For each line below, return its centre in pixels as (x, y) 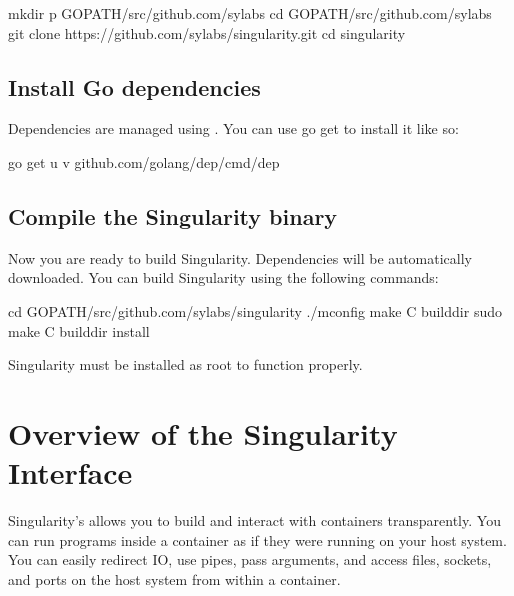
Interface (70, 472)
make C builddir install (79, 330)
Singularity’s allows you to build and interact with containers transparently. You (254, 520)
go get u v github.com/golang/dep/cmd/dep (144, 161)
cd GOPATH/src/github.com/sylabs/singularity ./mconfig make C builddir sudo (255, 310)
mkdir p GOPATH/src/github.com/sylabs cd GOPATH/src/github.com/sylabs (250, 13)
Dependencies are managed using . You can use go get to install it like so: (233, 128)
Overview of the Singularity (203, 432)
